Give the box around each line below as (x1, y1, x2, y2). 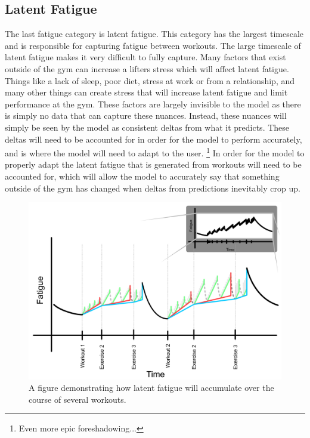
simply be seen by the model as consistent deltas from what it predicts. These (5, 121, 290, 133)
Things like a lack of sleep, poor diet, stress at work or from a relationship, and (5, 74, 295, 87)
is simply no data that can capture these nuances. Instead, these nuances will (5, 109, 287, 122)
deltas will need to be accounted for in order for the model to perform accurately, (5, 132, 302, 145)
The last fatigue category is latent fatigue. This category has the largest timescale (5, 27, 304, 40)
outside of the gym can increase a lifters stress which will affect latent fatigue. (5, 62, 289, 75)
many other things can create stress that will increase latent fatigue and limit (5, 86, 288, 98)
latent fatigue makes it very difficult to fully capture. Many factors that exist (5, 51, 286, 63)
